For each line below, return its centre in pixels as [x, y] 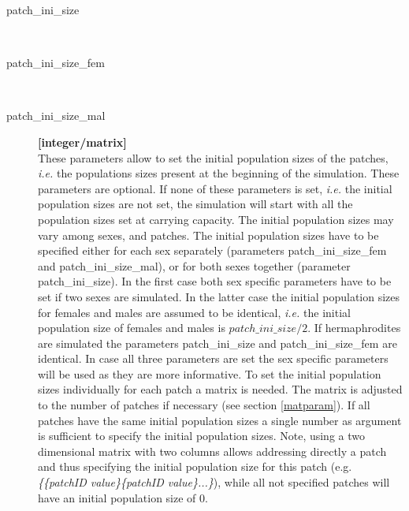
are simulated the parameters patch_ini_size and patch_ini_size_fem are [218, 343]
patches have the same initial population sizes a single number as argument [220, 420]
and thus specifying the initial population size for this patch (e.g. [195, 466]
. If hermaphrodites [354, 328]
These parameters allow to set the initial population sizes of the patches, [213, 157]
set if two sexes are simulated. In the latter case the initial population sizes [219, 296]
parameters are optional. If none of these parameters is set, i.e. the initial [215, 188]
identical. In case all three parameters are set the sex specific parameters [213, 358]
